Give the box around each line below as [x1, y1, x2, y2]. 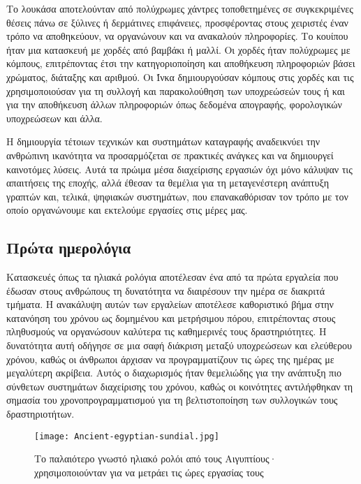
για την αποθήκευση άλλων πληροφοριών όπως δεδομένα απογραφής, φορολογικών [6, 97, 342, 112]
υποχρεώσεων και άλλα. [6, 110, 103, 125]
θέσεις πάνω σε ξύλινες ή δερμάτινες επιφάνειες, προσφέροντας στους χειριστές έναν [6, 15, 348, 29]
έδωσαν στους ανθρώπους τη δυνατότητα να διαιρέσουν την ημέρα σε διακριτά [6, 283, 325, 298]
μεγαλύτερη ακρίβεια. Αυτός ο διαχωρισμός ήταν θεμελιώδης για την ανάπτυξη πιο [6, 365, 341, 380]
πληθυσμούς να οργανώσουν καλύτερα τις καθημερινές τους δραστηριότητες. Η [6, 324, 327, 339]
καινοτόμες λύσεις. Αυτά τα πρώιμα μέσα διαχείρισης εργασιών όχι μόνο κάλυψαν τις [6, 161, 353, 176]
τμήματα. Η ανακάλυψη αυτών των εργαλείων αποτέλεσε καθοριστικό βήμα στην [6, 297, 334, 311]
